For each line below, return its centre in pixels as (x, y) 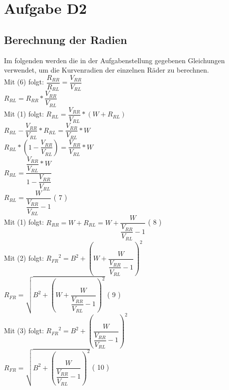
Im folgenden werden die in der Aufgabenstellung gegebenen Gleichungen (114, 60)
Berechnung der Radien (66, 39)
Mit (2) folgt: (24, 258)
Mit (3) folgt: (24, 331)
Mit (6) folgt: (24, 82)
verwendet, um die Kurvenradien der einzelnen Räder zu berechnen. (107, 70)
